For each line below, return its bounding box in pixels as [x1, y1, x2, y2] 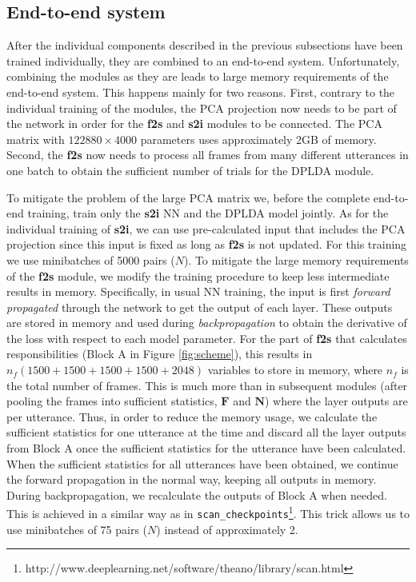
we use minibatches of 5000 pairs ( [6, 251, 175, 268]
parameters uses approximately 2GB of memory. [140, 130, 377, 147]
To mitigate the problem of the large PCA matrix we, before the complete [6, 189, 370, 205]
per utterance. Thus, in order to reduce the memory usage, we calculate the [6, 408, 378, 425]
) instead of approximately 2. [156, 520, 298, 537]
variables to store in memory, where [207, 361, 383, 378]
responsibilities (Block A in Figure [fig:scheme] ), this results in [6, 345, 313, 362]
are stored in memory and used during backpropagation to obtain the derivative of [6, 314, 407, 331]
